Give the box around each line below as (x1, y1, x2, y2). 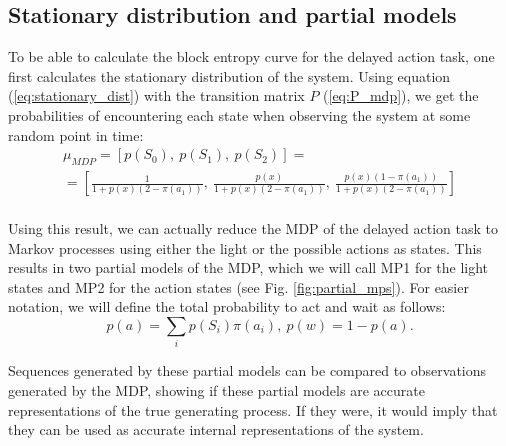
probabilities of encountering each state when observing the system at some (8, 104, 471, 125)
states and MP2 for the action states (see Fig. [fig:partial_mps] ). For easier (8, 276, 469, 297)
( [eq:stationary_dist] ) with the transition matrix (8, 85, 305, 106)
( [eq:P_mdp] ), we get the (323, 85, 479, 106)
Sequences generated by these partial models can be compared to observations (8, 360, 487, 381)
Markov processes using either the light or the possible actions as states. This (8, 237, 482, 258)
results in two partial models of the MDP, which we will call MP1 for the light (8, 257, 489, 278)
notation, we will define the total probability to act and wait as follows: (8, 296, 446, 317)
